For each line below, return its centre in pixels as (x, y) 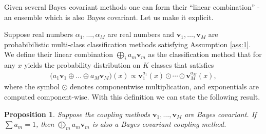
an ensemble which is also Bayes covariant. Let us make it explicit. (109, 17)
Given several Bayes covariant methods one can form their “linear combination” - (132, 7)
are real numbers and (141, 34)
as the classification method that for (205, 54)
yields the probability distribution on (82, 65)
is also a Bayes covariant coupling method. (159, 124)
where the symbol (32, 87)
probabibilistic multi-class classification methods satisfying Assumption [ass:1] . (128, 44)
